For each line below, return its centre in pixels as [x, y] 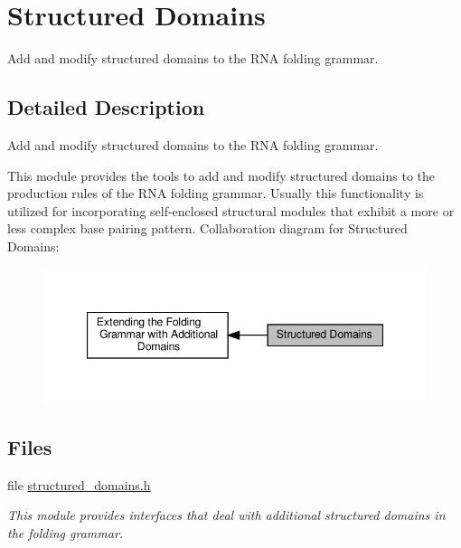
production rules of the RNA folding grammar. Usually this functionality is [216, 193]
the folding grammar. [66, 533]
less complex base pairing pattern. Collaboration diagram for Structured [207, 228]
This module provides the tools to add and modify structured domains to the [221, 175]
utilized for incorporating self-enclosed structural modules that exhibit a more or [231, 210]
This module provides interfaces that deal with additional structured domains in [226, 515]
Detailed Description [106, 107]
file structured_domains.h [79, 484]
